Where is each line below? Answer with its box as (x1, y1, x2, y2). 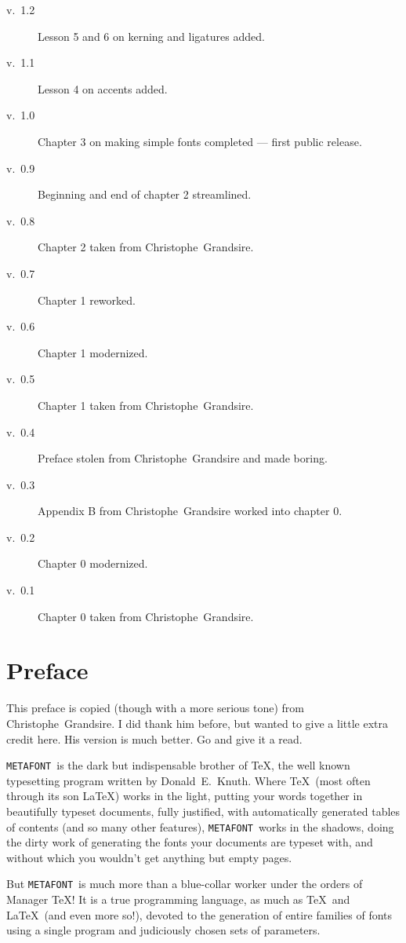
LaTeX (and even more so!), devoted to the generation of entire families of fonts (6, 906, 393, 923)
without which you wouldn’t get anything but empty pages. (6, 849, 292, 865)
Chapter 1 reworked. (38, 291, 136, 308)
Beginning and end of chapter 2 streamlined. (38, 186, 252, 203)
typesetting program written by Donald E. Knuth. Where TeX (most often (6, 772, 371, 788)
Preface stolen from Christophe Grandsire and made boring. (38, 450, 328, 466)
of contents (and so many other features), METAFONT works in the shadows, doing (6, 818, 394, 835)
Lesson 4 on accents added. (38, 80, 168, 97)
